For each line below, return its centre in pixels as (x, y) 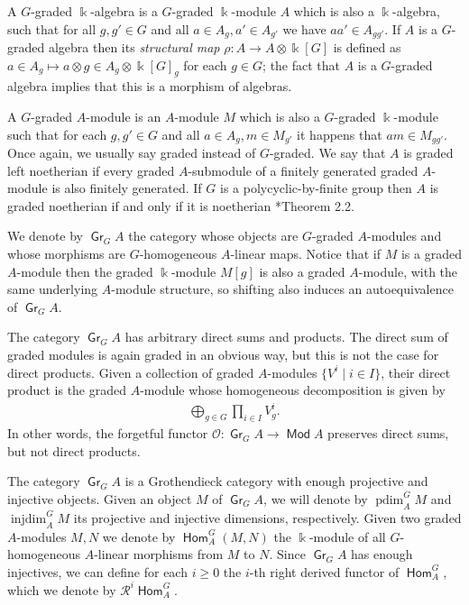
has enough (382, 554)
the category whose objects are (213, 236)
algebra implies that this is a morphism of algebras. (150, 86)
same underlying (53, 289)
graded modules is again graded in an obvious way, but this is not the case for (223, 355)
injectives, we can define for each (97, 571)
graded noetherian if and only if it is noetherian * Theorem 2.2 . (181, 205)
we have (304, 28)
